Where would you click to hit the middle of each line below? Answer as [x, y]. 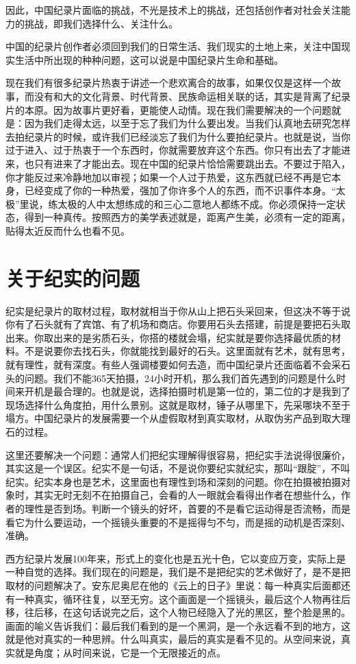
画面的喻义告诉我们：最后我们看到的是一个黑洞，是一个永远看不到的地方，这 [178, 625]
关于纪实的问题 [73, 277]
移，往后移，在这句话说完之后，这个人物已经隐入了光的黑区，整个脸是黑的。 [178, 612]
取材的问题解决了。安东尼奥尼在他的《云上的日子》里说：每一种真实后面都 [173, 585]
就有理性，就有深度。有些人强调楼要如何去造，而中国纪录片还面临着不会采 [173, 364]
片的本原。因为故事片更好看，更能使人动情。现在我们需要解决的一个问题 [168, 109]
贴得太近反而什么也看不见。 [68, 230]
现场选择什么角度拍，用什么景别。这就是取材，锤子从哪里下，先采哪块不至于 [178, 404]
